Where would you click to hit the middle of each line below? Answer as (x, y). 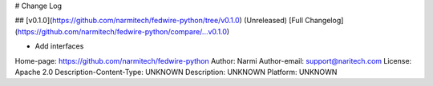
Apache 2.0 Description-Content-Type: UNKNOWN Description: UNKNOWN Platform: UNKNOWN (176, 72)
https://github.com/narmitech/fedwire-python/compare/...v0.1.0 (122, 31)
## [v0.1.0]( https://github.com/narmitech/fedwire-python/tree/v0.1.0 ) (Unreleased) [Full (159, 21)
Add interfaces (59, 46)
